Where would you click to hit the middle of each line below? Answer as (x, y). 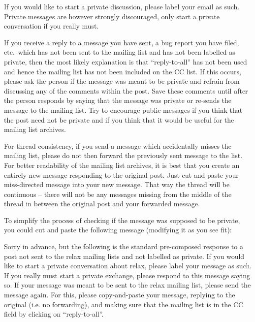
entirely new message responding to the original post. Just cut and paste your (121, 175)
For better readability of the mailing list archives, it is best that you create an (122, 165)
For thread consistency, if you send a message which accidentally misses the (118, 145)
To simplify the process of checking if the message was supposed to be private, (122, 220)
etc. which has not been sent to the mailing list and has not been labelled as (120, 52)
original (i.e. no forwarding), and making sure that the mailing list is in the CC (124, 304)
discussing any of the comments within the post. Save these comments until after (126, 90)
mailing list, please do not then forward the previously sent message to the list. (123, 155)
